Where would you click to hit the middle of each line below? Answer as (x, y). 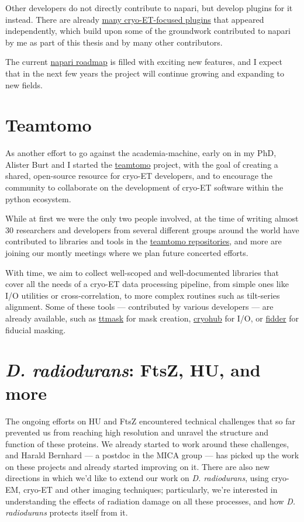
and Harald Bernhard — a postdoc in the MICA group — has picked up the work (152, 455)
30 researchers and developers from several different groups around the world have (152, 229)
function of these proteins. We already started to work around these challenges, (147, 443)
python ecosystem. (38, 198)
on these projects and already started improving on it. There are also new (138, 466)
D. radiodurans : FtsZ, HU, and (133, 370)
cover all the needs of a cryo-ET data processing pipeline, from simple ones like (147, 284)
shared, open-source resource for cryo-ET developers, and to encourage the (139, 176)
